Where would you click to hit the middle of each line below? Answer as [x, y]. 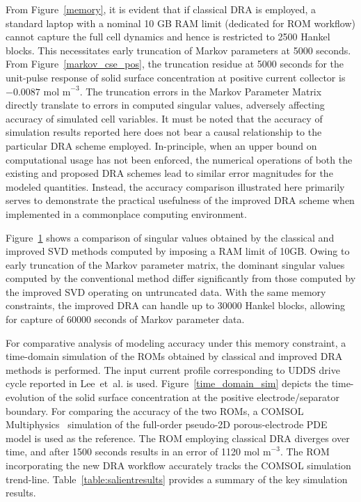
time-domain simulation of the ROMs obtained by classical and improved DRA [174, 356]
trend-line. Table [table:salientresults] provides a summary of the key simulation [177, 479]
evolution [25, 397]
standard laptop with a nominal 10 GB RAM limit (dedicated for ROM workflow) [180, 23]
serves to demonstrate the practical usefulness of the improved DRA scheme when [180, 200]
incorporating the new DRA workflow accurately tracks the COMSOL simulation [178, 465]
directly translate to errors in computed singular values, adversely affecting [165, 105]
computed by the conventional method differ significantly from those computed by [181, 278]
